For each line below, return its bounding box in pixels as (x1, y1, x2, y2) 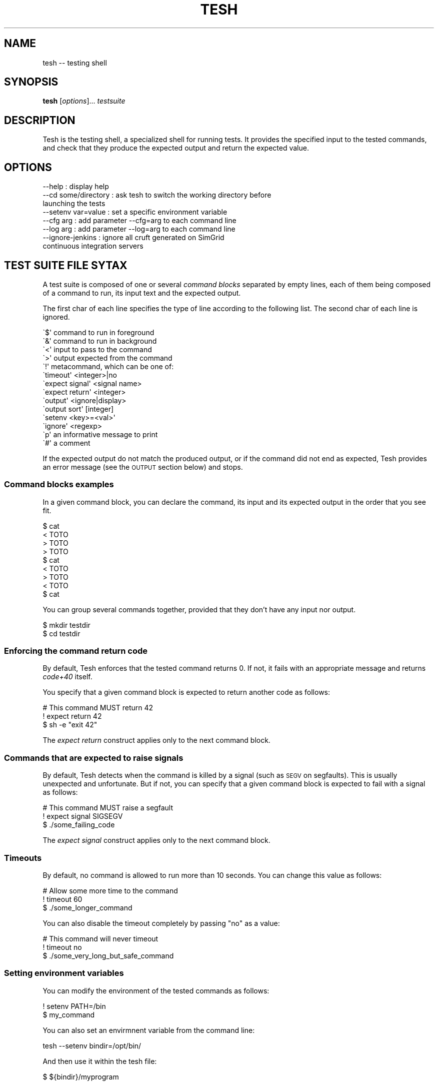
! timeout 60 (42, 894, 82, 903)
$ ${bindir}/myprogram (42, 1072, 119, 1081)
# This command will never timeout (42, 934, 158, 943)
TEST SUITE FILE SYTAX (4, 259, 127, 272)
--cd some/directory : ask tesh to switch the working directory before (42, 191, 271, 200)
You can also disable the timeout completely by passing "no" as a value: (42, 918, 280, 927)
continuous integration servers (42, 242, 143, 251)
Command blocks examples (4, 479, 114, 490)
